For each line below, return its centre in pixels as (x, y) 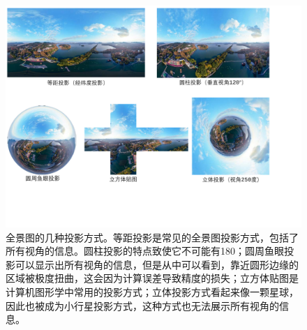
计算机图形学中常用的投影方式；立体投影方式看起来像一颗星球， (152, 291)
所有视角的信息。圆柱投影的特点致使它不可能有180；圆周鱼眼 (145, 251)
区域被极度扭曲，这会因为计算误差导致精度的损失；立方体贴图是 (152, 278)
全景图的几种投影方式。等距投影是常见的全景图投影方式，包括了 (152, 237)
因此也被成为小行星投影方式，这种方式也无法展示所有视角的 (142, 305)
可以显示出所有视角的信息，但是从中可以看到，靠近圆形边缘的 (157, 264)
